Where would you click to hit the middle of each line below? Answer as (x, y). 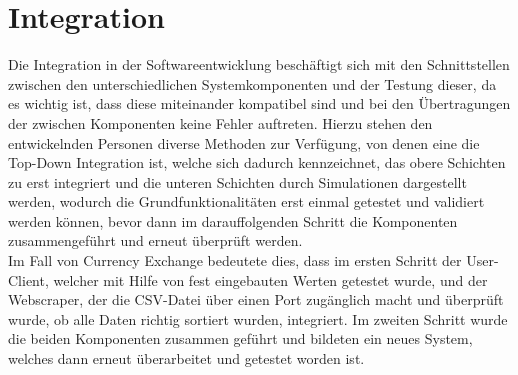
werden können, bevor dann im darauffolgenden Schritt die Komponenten (233, 220)
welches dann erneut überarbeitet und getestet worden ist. (186, 358)
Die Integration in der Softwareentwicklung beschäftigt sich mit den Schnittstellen (259, 64)
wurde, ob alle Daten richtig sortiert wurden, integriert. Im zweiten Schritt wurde (258, 318)
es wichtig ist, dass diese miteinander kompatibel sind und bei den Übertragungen (259, 103)
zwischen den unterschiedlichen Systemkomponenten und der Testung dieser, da (252, 83)
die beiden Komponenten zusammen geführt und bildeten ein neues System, (240, 338)
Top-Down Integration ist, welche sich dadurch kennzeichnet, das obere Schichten (257, 162)
